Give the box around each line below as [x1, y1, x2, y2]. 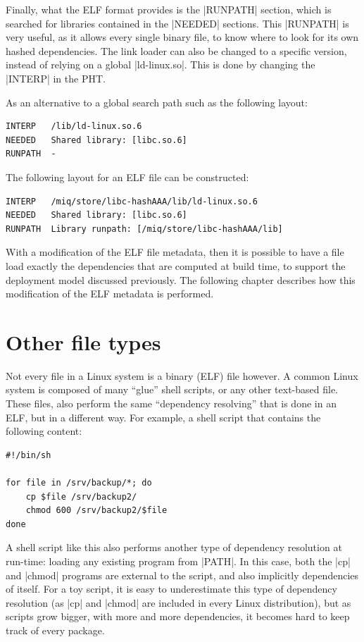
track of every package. [6, 622, 105, 637]
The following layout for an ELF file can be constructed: [6, 169, 249, 184]
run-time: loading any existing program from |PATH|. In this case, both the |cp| [6, 553, 351, 568]
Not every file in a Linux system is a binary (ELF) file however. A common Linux [6, 368, 358, 383]
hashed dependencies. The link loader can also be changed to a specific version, [6, 43, 347, 58]
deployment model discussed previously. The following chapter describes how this [6, 272, 356, 287]
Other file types [6, 327, 161, 356]
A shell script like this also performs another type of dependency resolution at [6, 540, 342, 555]
